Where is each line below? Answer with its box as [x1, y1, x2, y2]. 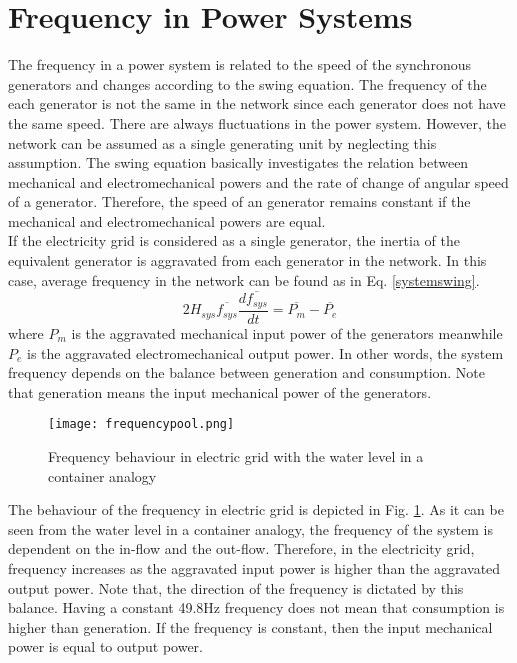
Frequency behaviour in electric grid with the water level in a [48, 445, 424, 466]
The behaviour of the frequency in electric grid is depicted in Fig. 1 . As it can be [8, 499, 504, 520]
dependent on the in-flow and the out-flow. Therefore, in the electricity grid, [8, 538, 475, 559]
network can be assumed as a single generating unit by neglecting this [8, 132, 437, 153]
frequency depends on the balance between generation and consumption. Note [8, 362, 486, 383]
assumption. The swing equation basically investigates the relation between [8, 152, 469, 173]
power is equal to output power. [8, 636, 203, 657]
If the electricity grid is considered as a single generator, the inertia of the [8, 230, 461, 251]
